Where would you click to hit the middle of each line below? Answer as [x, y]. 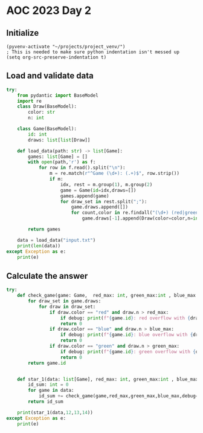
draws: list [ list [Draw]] [59, 140]
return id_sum [46, 402]
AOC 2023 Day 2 [49, 11]
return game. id [47, 363]
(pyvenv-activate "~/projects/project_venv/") [66, 47]
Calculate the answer [47, 276]
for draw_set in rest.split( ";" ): [104, 201]
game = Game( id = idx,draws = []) [98, 190]
